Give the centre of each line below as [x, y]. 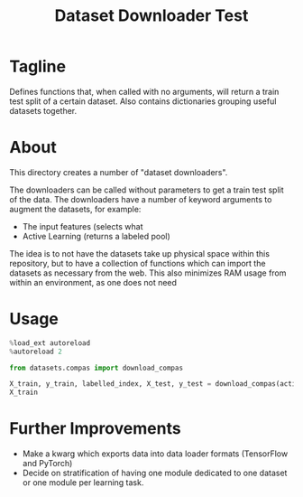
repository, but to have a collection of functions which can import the [138, 263]
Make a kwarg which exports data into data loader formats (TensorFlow [155, 454]
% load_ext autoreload [50, 343]
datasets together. [43, 110]
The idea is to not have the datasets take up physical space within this [140, 253]
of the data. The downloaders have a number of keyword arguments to [141, 199]
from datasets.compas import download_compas [96, 368]
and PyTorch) [47, 464]
